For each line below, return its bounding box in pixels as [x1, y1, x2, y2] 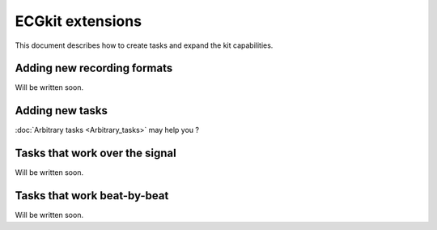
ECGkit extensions [15, 12, 142, 30]
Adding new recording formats [15, 62, 173, 75]
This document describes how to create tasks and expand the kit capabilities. [15, 40, 274, 50]
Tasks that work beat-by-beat [15, 189, 169, 202]
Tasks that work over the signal [15, 147, 177, 160]
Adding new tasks [15, 104, 108, 117]
